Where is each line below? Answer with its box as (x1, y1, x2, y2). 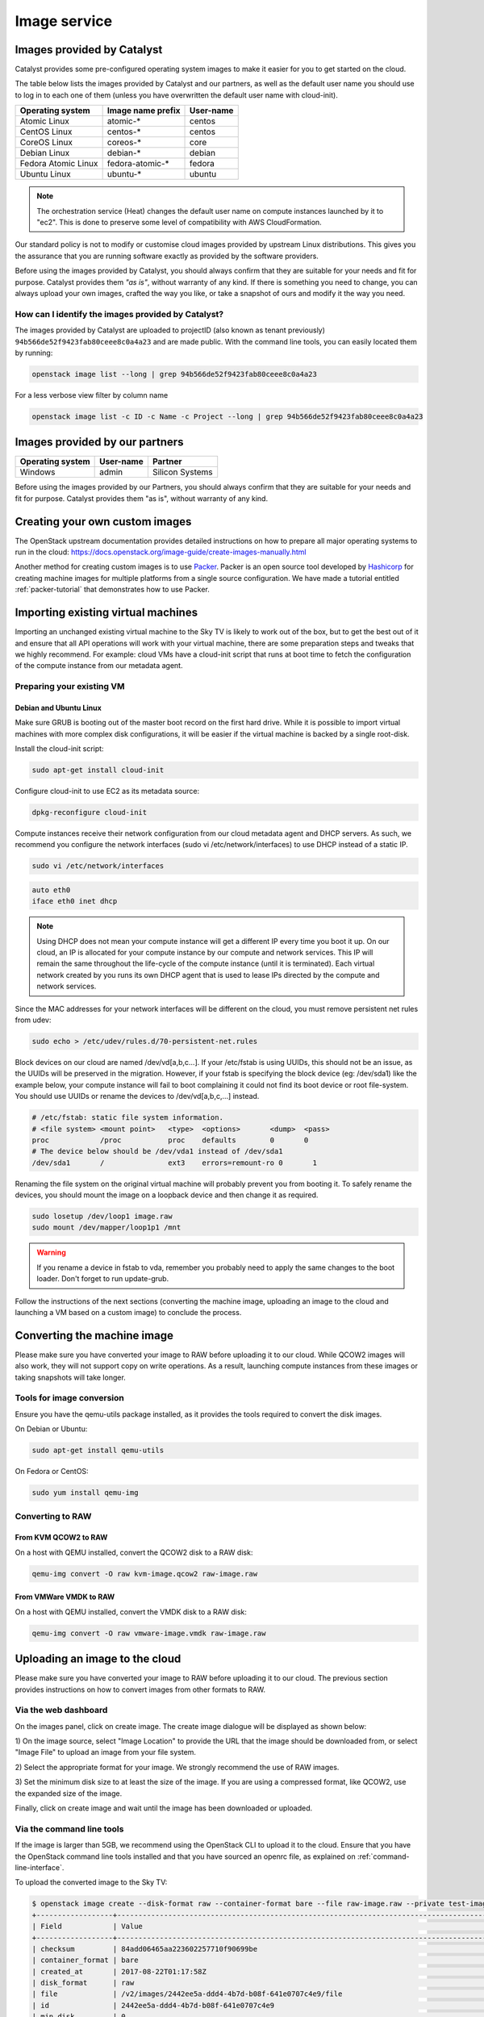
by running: (15, 348, 53, 357)
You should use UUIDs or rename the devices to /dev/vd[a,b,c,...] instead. (15, 1092, 260, 1101)
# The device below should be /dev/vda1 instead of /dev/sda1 (31, 1146, 283, 1156)
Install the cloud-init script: (15, 744, 104, 754)
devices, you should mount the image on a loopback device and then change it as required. (15, 1190, 319, 1200)
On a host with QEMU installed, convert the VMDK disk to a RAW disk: (15, 1606, 248, 1617)
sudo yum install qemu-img (31, 1489, 139, 1497)
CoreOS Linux (19, 137, 73, 148)
